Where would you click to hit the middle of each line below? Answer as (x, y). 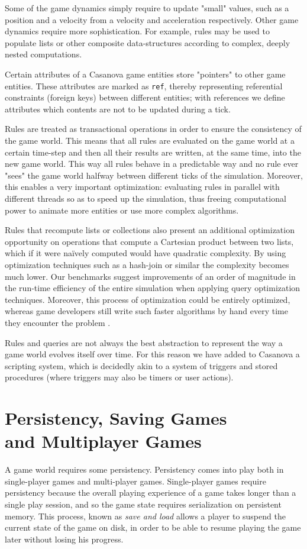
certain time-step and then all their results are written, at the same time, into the (153, 152)
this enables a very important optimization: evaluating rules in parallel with (142, 187)
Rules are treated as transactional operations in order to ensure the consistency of (153, 129)
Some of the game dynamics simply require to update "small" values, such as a (147, 8)
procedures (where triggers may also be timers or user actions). (119, 377)
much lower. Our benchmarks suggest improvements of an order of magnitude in (150, 276)
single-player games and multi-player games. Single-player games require (135, 481)
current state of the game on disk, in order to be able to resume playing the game (153, 527)
